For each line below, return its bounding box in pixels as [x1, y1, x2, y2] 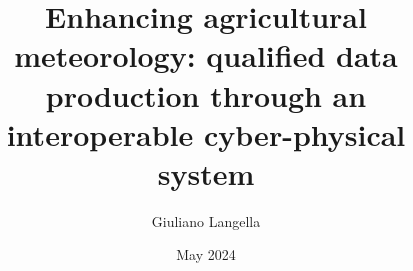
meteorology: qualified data [14, 35, 398, 76]
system [157, 152, 255, 193]
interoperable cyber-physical [6, 113, 406, 154]
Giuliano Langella [151, 210, 261, 231]
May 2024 [176, 244, 236, 265]
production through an [45, 74, 367, 115]
